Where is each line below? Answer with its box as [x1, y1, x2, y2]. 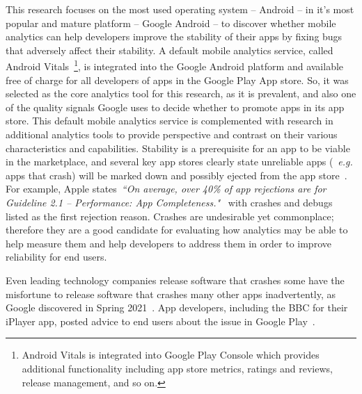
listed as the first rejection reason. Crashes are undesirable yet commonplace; [6, 208, 334, 223]
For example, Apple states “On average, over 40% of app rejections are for [6, 181, 326, 196]
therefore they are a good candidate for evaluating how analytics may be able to [6, 222, 348, 237]
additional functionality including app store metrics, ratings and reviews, [22, 361, 333, 375]
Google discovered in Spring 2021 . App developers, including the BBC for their [6, 300, 348, 315]
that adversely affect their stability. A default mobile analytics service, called [6, 42, 333, 57]
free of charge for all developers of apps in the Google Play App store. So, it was [6, 72, 349, 87]
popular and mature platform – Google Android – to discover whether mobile [6, 15, 336, 30]
